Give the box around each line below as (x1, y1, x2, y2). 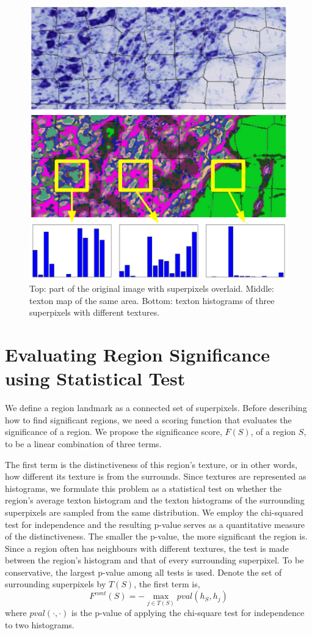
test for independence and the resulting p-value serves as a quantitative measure (5, 518, 305, 530)
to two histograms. (5, 618, 74, 631)
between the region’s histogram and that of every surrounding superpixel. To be (5, 554, 304, 566)
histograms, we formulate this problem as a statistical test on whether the (5, 481, 281, 494)
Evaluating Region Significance (5, 342, 270, 367)
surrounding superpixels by (5, 577, 106, 590)
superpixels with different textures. (29, 306, 160, 319)
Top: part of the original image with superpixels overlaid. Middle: (29, 282, 274, 295)
